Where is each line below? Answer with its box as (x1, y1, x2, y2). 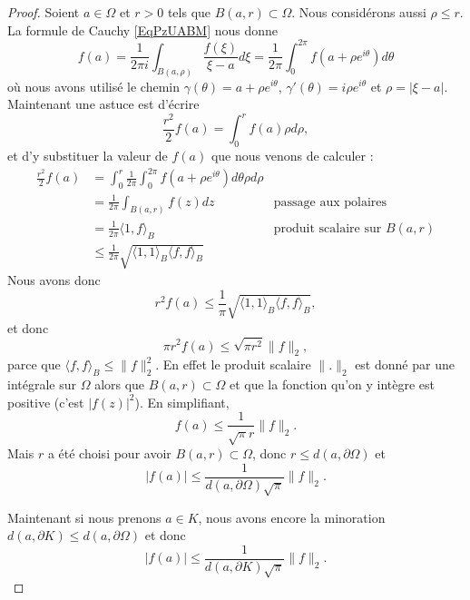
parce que (7, 355, 61, 374)
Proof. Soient (7, 3, 80, 21)
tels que (167, 3, 211, 21)
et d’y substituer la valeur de (7, 146, 168, 165)
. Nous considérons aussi (291, 3, 426, 21)
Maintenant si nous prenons (7, 507, 162, 526)
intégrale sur (7, 375, 76, 394)
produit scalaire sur (273, 221, 382, 235)
